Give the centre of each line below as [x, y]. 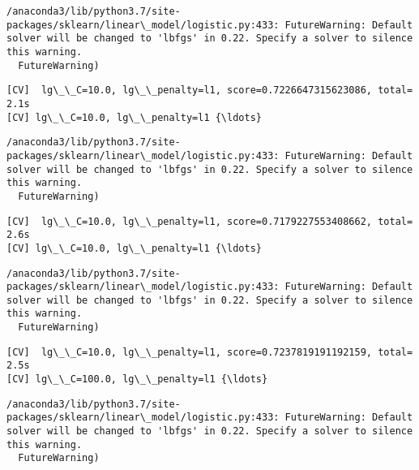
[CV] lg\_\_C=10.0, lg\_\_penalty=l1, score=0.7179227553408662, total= [210, 221]
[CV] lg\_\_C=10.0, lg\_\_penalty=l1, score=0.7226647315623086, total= [210, 91]
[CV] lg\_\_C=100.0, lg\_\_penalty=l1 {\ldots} [137, 379]
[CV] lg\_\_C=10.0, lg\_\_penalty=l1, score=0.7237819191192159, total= [210, 352]
